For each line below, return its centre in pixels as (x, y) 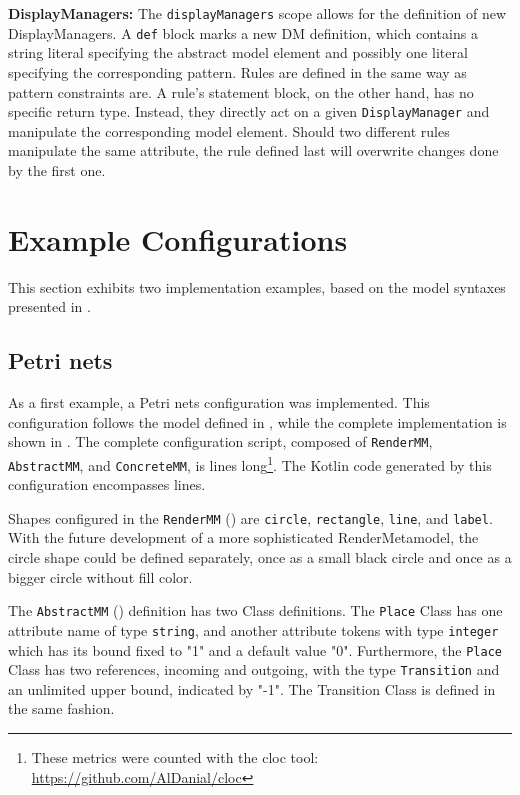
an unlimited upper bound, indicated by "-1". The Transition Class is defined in (252, 688)
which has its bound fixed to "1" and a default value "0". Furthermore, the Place (255, 649)
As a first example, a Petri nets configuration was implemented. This (219, 402)
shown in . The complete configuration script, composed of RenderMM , (220, 441)
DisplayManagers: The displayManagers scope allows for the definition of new (257, 13)
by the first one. (57, 169)
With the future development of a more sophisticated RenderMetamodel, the (243, 537)
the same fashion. (61, 708)
